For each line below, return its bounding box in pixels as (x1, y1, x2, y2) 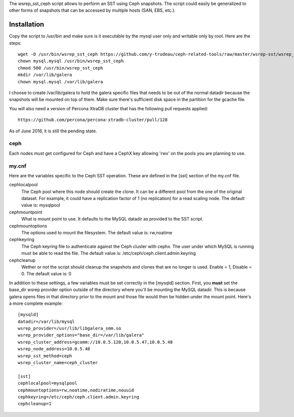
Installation (9, 20, 44, 29)
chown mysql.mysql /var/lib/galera (18, 79, 103, 84)
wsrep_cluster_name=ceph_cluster (18, 360, 98, 366)
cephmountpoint (9, 209, 43, 215)
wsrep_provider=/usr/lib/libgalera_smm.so (18, 326, 122, 331)
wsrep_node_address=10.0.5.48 (18, 346, 91, 352)
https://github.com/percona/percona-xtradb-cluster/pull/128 (18, 117, 168, 123)
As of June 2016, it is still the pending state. (9, 128, 98, 134)
